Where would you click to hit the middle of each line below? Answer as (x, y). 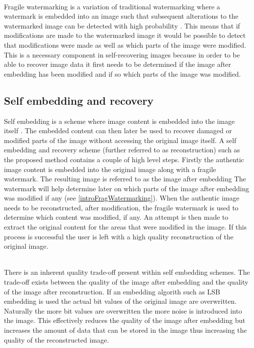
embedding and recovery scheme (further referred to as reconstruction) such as (122, 150)
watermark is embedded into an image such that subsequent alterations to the (121, 16)
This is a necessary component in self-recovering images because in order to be (122, 54)
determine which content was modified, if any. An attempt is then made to (116, 217)
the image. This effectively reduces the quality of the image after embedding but (125, 320)
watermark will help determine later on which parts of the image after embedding (127, 188)
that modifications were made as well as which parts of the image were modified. (125, 44)
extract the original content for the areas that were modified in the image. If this (125, 227)
